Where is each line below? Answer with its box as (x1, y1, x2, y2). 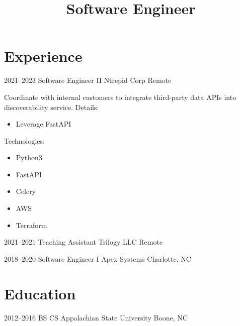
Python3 (16, 152, 42, 163)
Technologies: (4, 135, 45, 146)
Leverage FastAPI (16, 119, 71, 129)
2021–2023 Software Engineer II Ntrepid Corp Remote (4, 75, 172, 85)
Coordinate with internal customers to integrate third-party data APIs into (4, 91, 236, 102)
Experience (4, 46, 83, 66)
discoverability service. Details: (4, 101, 99, 112)
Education (4, 283, 76, 303)
